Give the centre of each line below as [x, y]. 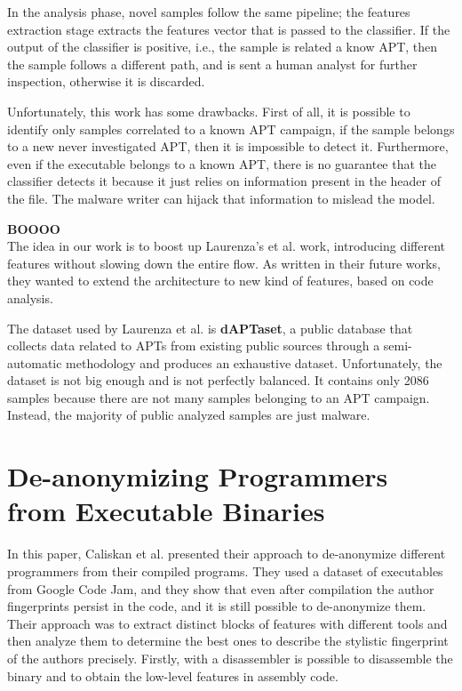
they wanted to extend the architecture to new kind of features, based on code [220, 281]
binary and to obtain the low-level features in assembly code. [173, 675]
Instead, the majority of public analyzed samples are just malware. [189, 415]
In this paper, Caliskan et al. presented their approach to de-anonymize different [227, 554]
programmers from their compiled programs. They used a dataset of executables [225, 570]
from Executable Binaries [166, 511]
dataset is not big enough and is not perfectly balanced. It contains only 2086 [218, 380]
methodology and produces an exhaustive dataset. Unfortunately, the [254, 362]
